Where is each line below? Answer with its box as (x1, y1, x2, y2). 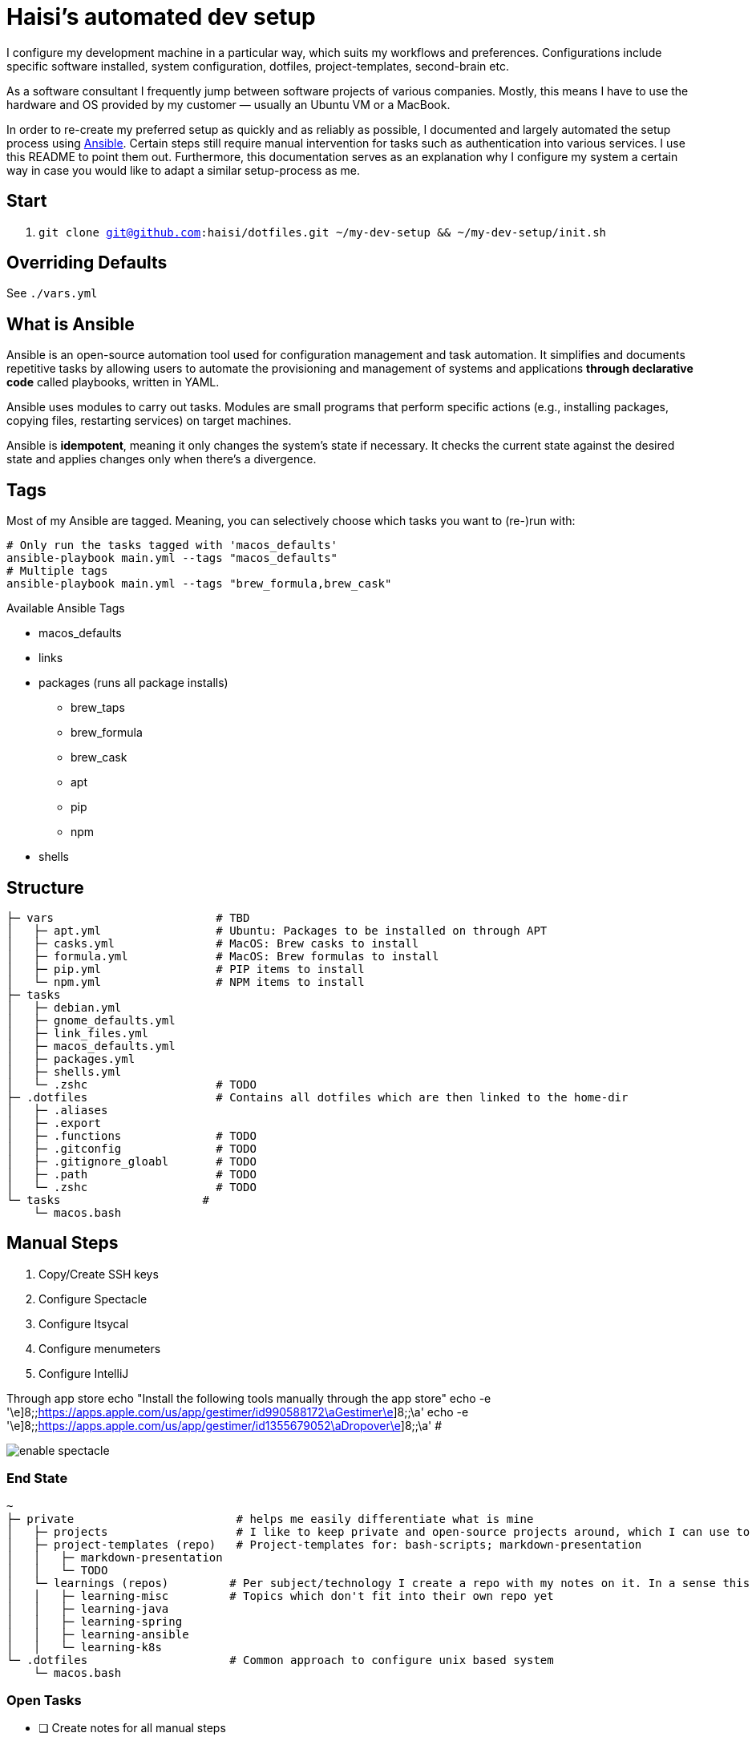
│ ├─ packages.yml (6, 1052, 135, 1065)
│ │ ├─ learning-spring (6, 1614, 183, 1628)
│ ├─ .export (6, 1116, 102, 1129)
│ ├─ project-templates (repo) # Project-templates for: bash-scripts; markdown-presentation (6, 1537, 642, 1551)
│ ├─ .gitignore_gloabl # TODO (6, 1154, 257, 1168)
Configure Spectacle (38, 1291, 148, 1306)
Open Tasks (6, 1691, 82, 1708)
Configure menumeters (38, 1341, 161, 1355)
